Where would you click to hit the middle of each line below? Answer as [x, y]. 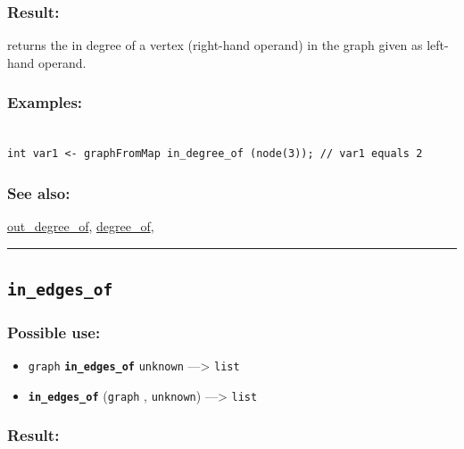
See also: [39, 192]
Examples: [45, 102]
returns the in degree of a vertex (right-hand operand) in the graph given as [215, 45]
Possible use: [54, 332]
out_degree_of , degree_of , [81, 226]
